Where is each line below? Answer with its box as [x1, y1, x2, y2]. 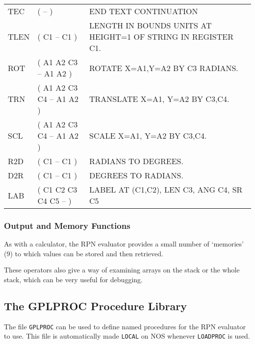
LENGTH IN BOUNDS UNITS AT [89, 20, 212, 31]
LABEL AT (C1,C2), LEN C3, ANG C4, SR [89, 184, 243, 195]
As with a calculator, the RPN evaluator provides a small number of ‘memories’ [4, 239, 244, 249]
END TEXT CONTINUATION [89, 5, 198, 17]
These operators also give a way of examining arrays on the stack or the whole [4, 265, 240, 275]
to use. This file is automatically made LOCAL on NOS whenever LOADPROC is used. [4, 331, 250, 341]
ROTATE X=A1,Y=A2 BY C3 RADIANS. [89, 62, 238, 74]
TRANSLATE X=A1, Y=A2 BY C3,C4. [89, 93, 229, 104]
